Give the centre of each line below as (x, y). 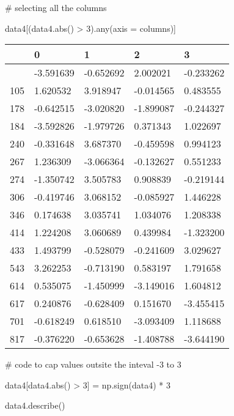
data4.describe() (35, 405)
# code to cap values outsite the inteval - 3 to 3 (93, 364)
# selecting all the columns (56, 7)
